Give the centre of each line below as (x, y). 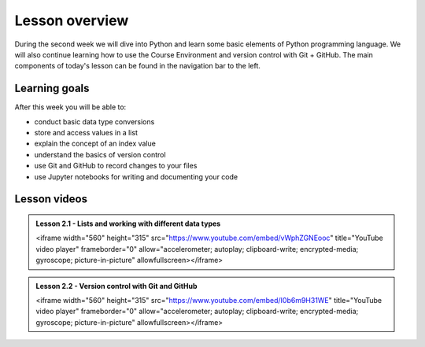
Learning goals (52, 89)
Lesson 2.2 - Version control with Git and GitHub (116, 286)
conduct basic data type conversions (94, 121)
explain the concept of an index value (95, 144)
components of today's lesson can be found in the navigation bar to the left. (138, 66)
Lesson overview (72, 20)
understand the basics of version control (100, 154)
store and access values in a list (86, 133)
